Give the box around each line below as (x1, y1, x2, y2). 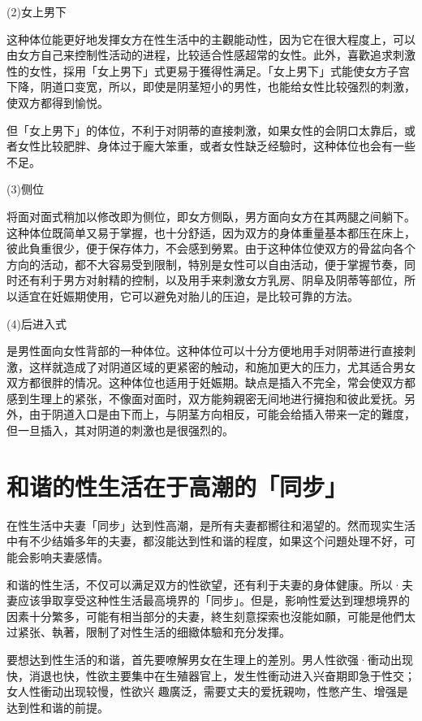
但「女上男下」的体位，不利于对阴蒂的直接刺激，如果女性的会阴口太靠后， (6, 121, 404, 138)
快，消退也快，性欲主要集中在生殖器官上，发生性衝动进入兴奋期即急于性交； (6, 667, 416, 684)
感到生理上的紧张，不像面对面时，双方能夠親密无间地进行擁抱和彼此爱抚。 (6, 389, 404, 406)
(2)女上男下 (6, 3, 67, 20)
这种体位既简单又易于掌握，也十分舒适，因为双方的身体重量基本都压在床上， (6, 224, 416, 241)
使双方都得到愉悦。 (6, 93, 109, 111)
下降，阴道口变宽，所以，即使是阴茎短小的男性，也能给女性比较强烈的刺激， (6, 78, 416, 95)
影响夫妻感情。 (28, 548, 109, 565)
